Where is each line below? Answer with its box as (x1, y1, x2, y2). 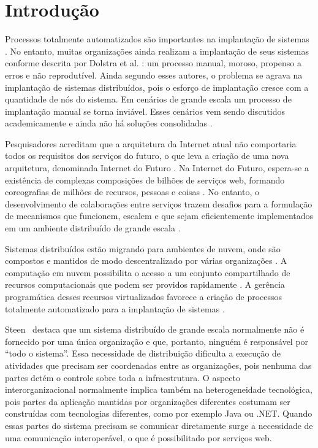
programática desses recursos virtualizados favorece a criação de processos (5, 290, 282, 303)
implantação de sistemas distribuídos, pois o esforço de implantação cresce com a (5, 80, 309, 93)
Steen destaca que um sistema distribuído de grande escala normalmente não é (5, 323, 305, 336)
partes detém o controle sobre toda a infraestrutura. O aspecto (5, 371, 240, 384)
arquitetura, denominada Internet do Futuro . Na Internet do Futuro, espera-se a (5, 161, 309, 174)
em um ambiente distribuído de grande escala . (5, 222, 181, 234)
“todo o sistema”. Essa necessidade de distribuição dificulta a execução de (5, 347, 281, 360)
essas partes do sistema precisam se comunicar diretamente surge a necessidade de (5, 419, 313, 431)
